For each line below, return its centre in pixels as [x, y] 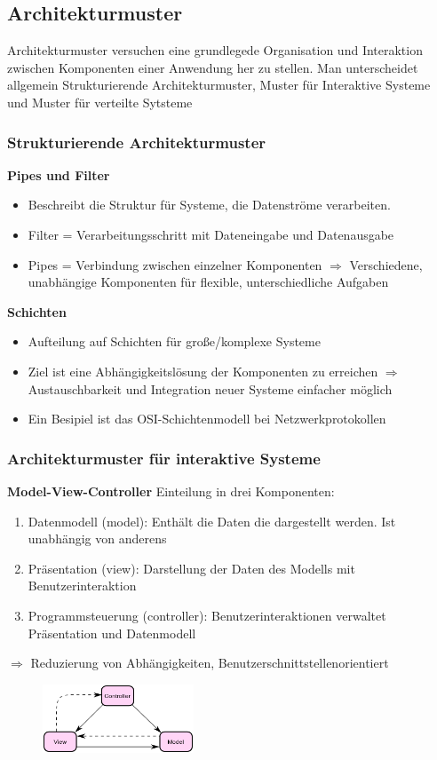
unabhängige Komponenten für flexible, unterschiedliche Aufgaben [208, 282]
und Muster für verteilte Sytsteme [100, 102]
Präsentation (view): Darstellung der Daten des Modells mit [191, 568]
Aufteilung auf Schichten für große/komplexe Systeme [174, 341]
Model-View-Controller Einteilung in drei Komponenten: [171, 491]
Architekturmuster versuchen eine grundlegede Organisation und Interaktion [215, 50]
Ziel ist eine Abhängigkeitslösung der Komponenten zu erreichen [203, 371]
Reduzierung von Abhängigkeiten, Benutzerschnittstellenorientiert [210, 663]
